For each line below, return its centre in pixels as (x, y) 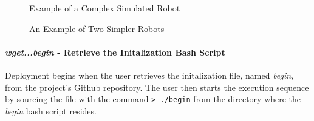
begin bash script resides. (51, 110)
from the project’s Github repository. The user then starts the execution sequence (157, 87)
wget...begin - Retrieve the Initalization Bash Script (115, 52)
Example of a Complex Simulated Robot (105, 8)
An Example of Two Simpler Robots (97, 28)
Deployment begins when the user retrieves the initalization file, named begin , (149, 75)
